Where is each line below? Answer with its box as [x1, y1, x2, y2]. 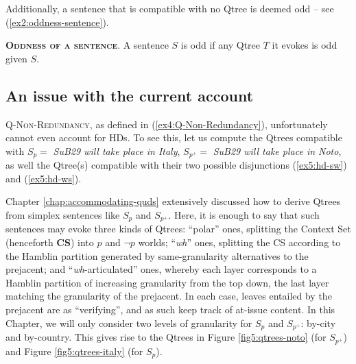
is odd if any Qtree [180, 38, 261, 52]
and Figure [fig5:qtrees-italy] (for [5, 343, 143, 358]
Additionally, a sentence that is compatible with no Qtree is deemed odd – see [5, 1, 334, 15]
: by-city [300, 315, 336, 330]
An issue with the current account [5, 84, 254, 106]
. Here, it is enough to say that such [168, 208, 320, 221]
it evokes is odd [272, 38, 337, 52]
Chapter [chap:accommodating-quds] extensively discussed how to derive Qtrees [5, 194, 341, 208]
